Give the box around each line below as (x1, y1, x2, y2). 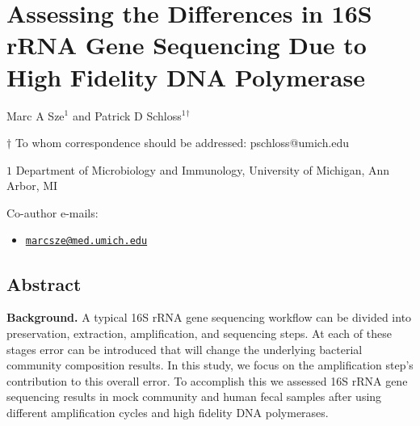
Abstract (6, 271, 82, 296)
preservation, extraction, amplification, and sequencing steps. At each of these (6, 324, 392, 341)
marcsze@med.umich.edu (25, 235, 148, 247)
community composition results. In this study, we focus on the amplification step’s (6, 356, 414, 373)
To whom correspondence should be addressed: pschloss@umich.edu (15, 134, 350, 151)
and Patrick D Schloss (72, 107, 182, 124)
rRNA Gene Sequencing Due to (6, 28, 367, 61)
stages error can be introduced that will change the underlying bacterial (6, 340, 363, 357)
